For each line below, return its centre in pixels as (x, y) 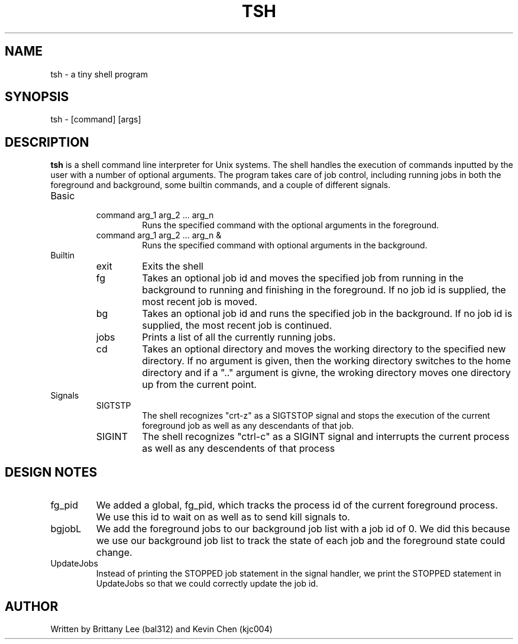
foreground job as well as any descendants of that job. (248, 426)
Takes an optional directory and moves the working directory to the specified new (324, 349)
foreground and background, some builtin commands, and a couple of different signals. (221, 185)
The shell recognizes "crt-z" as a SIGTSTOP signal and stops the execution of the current (316, 416)
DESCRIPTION (47, 142)
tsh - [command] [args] (96, 119)
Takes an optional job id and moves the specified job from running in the (303, 278)
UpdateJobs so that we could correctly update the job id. (207, 584)
